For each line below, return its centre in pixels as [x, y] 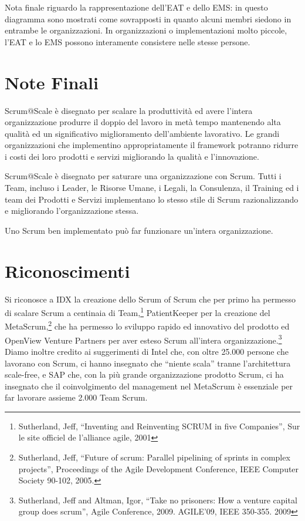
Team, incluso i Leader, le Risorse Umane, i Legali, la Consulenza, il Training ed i [152, 188]
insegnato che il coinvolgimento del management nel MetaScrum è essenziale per [149, 386]
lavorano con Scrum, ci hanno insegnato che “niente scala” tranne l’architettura [148, 363]
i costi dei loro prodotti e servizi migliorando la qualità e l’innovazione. [132, 156]
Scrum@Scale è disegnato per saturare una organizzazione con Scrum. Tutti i [143, 176]
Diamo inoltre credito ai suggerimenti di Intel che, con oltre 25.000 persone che [147, 351]
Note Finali [52, 82]
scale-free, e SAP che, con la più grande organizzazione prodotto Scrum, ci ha [144, 374]
